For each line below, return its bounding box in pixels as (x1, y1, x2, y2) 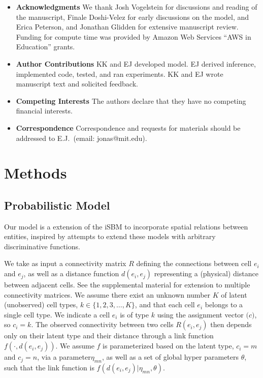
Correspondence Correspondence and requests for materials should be (16, 122, 241, 133)
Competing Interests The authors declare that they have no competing (16, 95, 246, 106)
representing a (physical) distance (154, 268, 258, 279)
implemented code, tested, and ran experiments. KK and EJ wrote (16, 68, 223, 79)
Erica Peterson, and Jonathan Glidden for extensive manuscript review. (16, 21, 239, 32)
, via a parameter (37, 352, 91, 362)
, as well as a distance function (23, 268, 119, 279)
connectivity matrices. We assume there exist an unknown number (4, 289, 211, 300)
